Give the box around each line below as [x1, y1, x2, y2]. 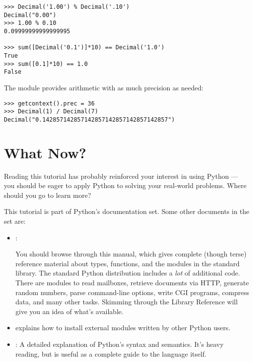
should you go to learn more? [4, 190, 91, 200]
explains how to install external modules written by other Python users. [15, 322, 231, 333]
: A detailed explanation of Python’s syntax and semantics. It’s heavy [15, 339, 224, 349]
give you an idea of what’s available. [15, 306, 124, 316]
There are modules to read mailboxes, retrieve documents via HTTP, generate [15, 277, 249, 287]
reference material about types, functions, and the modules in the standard [15, 258, 240, 268]
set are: [4, 215, 26, 226]
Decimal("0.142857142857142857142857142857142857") [4, 116, 175, 123]
